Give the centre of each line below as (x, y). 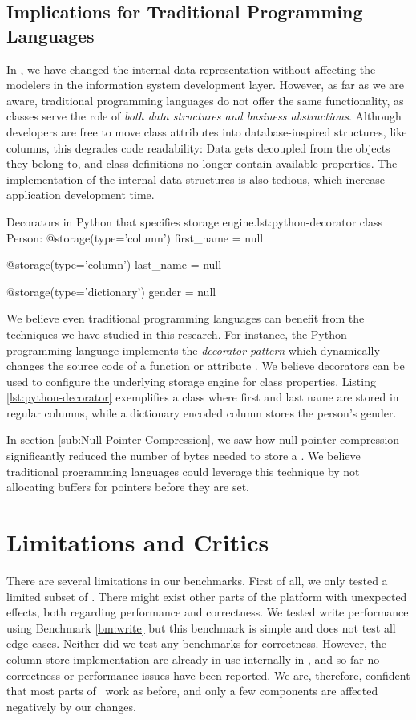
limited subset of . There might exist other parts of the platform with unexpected (207, 596)
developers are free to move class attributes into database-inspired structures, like (207, 131)
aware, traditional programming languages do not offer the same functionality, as (205, 100)
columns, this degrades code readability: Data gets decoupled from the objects (198, 147)
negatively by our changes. (71, 706)
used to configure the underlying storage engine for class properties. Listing (191, 381)
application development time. (81, 195)
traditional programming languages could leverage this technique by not (183, 471)
